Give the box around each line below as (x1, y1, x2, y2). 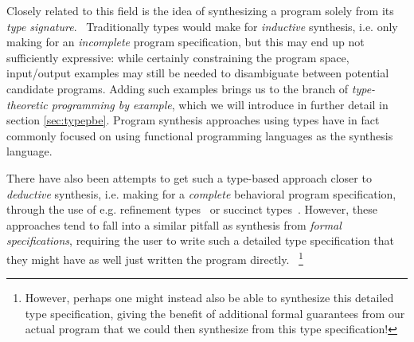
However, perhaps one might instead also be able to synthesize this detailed (25, 289, 394, 306)
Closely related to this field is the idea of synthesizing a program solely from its (6, 2, 394, 18)
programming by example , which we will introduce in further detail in (51, 96, 389, 112)
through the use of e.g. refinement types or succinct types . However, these (6, 201, 377, 218)
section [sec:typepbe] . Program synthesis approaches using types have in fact (6, 112, 380, 128)
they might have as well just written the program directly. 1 (6, 248, 303, 267)
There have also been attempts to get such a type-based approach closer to (6, 169, 372, 186)
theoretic (6, 96, 48, 112)
